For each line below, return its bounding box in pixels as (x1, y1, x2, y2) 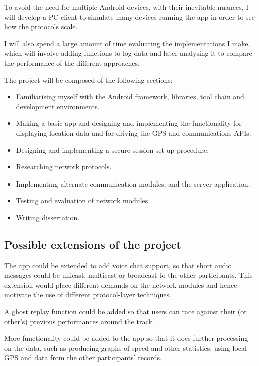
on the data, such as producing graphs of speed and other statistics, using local (4, 342, 247, 353)
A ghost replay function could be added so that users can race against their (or (4, 306, 247, 317)
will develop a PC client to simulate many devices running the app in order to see (4, 11, 255, 22)
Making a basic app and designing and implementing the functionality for (16, 118, 242, 128)
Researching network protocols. (16, 161, 112, 172)
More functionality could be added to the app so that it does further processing (4, 333, 248, 343)
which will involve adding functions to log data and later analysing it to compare (4, 48, 252, 58)
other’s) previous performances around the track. (4, 316, 154, 326)
